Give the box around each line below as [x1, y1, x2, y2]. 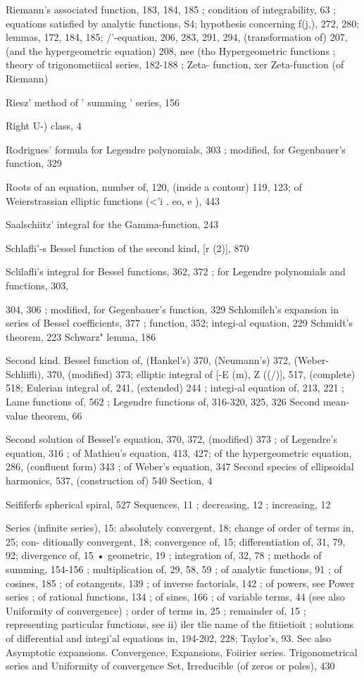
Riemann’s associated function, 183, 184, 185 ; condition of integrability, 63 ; [6, 2, 337, 16]
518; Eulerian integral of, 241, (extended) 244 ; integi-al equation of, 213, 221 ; [6, 380, 344, 395]
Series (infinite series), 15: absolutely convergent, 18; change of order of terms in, [6, 520, 354, 535]
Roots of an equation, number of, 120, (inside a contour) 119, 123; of [6, 179, 302, 194]
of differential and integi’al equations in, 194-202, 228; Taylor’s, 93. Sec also [6, 630, 332, 645]
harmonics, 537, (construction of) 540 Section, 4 [6, 473, 213, 488]
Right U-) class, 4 [6, 118, 82, 133]
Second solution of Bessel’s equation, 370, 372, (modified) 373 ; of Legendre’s [6, 432, 337, 446]
